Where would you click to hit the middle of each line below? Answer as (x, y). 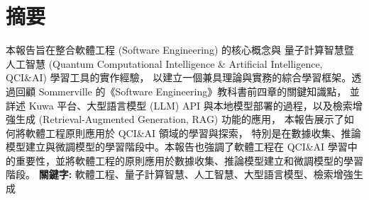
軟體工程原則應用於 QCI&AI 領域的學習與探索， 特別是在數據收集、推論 (193, 133)
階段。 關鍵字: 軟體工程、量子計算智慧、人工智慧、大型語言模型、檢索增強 (180, 174)
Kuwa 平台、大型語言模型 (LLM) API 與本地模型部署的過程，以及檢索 (191, 105)
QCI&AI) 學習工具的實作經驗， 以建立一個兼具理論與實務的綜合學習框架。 (179, 77)
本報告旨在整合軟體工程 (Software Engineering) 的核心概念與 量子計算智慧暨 (180, 50)
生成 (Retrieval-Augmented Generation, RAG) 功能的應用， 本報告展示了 (180, 119)
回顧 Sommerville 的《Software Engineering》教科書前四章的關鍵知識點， (181, 91)
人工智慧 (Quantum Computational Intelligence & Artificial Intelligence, (164, 63)
